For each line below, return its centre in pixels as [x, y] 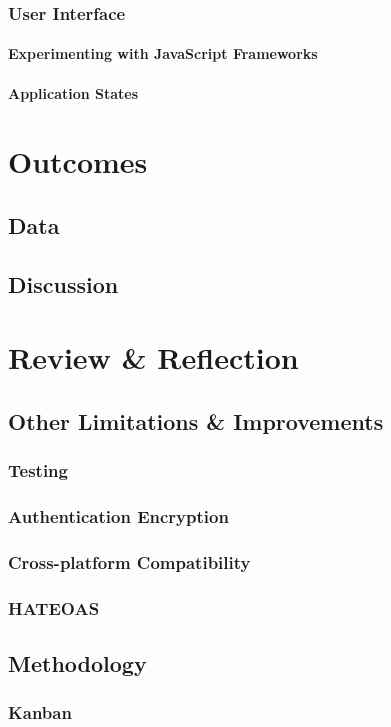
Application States [73, 92]
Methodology [77, 663]
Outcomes [78, 161]
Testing [38, 470]
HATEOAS [54, 607]
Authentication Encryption [118, 516]
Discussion [63, 283]
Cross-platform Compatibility [129, 561]
